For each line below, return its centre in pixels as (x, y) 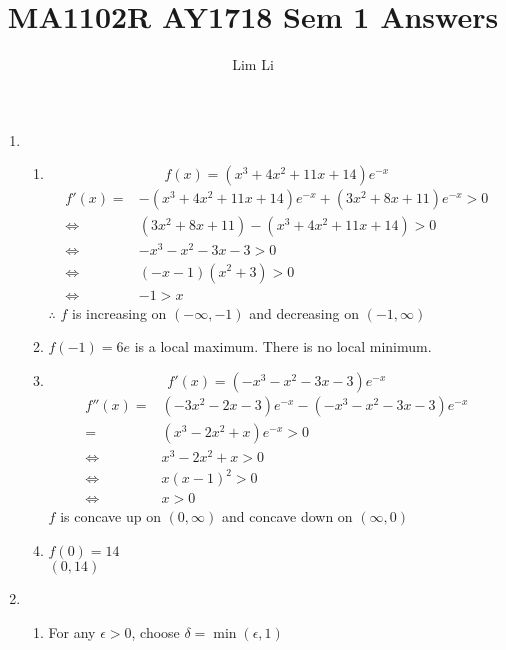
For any (72, 631)
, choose (155, 631)
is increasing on (119, 312)
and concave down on (287, 516)
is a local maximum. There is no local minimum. (283, 346)
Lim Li (253, 64)
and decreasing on (304, 312)
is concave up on (110, 516)
